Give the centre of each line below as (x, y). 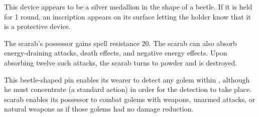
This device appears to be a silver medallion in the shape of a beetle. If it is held (128, 6)
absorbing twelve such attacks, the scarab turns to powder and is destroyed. (121, 62)
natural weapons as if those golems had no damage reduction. (99, 109)
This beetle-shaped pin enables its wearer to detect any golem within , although (127, 79)
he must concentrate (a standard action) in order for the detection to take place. (128, 89)
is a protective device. (37, 26)
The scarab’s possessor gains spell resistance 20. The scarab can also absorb (120, 43)
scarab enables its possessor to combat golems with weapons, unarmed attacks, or (130, 99)
